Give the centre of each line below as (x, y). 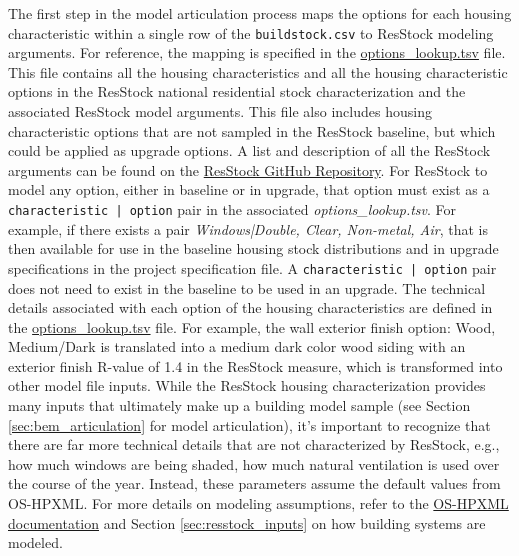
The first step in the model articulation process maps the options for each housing (260, 13)
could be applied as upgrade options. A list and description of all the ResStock (249, 150)
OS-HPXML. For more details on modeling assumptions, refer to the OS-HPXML (258, 503)
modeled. (35, 542)
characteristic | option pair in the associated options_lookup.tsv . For (232, 209)
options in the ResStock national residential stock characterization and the (237, 91)
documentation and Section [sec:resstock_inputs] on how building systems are (247, 522)
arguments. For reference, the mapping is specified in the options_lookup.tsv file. (257, 52)
